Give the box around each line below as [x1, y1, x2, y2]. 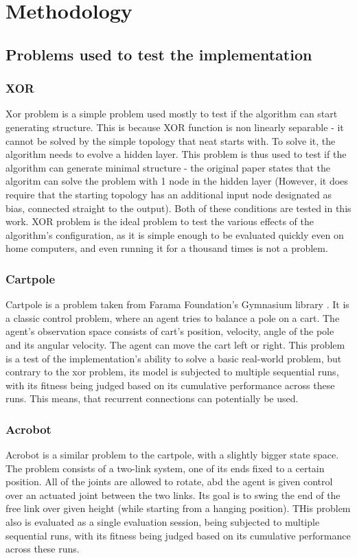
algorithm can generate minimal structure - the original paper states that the [5, 160, 330, 174]
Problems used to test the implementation [5, 43, 312, 65]
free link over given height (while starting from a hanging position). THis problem [5, 501, 351, 515]
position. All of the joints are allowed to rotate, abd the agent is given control [5, 474, 333, 489]
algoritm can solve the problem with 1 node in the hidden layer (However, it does [5, 174, 348, 188]
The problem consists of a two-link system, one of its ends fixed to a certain [5, 461, 325, 475]
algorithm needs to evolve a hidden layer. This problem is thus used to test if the [5, 147, 347, 161]
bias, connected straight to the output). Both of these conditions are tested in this [5, 200, 352, 215]
